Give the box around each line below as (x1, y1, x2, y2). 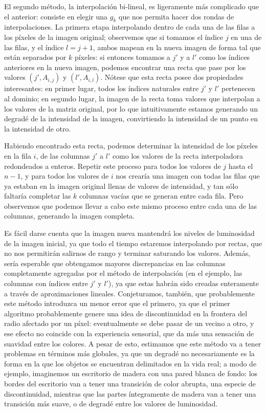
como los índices (199, 52, 250, 62)
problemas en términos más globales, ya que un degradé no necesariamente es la (4, 348, 255, 359)
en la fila (4, 150, 31, 161)
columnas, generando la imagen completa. (4, 210, 135, 221)
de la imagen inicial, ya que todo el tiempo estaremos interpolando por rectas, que (4, 237, 262, 248)
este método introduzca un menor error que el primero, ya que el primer (4, 298, 230, 309)
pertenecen (221, 83, 255, 94)
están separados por (4, 52, 66, 62)
